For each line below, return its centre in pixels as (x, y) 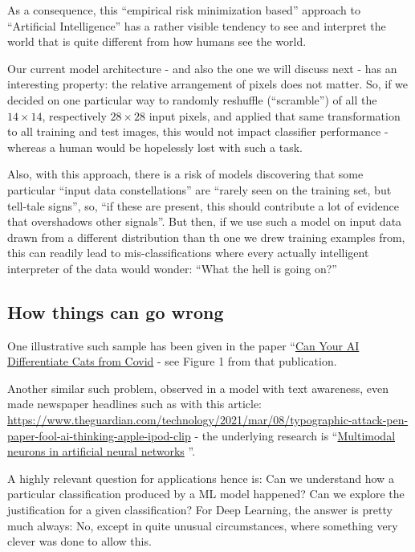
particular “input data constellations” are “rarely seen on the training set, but (199, 189)
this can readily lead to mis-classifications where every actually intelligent (188, 253)
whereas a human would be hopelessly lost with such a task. (155, 147)
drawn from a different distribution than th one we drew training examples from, (206, 237)
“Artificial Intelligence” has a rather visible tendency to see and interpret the (197, 25)
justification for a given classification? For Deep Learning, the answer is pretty (200, 510)
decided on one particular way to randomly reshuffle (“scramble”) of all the (192, 99)
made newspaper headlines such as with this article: (135, 404)
